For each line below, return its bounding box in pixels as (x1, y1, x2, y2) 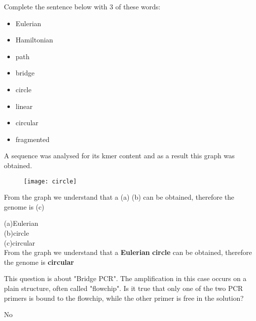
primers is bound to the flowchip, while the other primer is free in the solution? (4, 292, 244, 303)
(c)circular (4, 237, 36, 248)
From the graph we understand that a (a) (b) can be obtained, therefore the (4, 192, 234, 202)
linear (15, 101, 33, 111)
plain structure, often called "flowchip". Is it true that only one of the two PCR (4, 283, 243, 293)
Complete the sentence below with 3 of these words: (4, 1, 161, 11)
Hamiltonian (15, 35, 53, 45)
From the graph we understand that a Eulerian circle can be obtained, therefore (4, 247, 252, 257)
